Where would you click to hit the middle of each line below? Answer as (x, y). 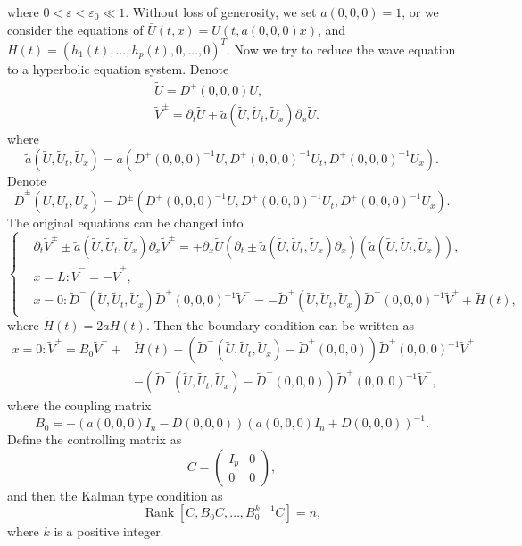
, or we (420, 12)
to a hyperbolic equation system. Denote (118, 68)
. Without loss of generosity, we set (221, 12)
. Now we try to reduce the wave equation (341, 49)
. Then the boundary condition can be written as (280, 324)
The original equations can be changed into (125, 223)
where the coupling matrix (79, 405)
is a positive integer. (109, 531)
